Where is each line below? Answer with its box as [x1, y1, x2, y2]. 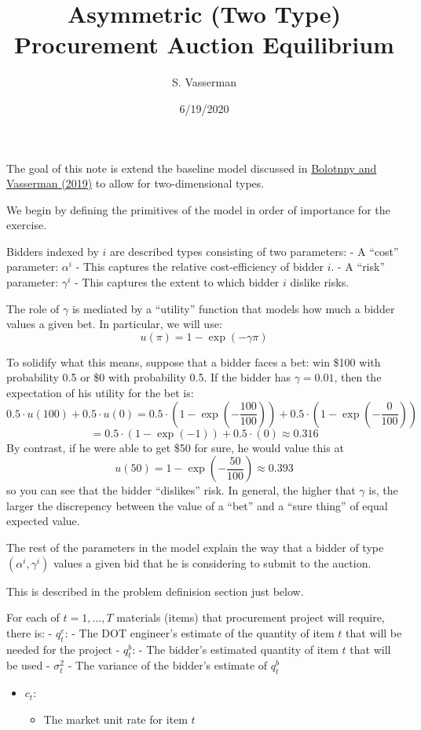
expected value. [6, 513, 80, 529]
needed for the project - [6, 641, 120, 657]
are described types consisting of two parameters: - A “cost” [109, 243, 399, 259]
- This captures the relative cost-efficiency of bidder [75, 258, 324, 275]
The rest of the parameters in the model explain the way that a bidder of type [6, 539, 384, 555]
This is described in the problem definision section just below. [6, 582, 304, 599]
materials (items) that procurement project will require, [116, 609, 385, 626]
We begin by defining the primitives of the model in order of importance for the [6, 201, 390, 217]
